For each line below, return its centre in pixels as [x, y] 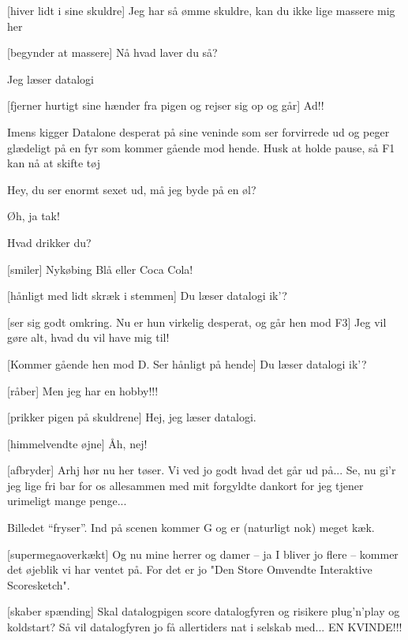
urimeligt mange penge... [67, 501]
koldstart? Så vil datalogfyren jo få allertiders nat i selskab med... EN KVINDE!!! [205, 627]
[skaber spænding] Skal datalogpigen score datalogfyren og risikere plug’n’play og [204, 611]
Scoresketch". [39, 584]
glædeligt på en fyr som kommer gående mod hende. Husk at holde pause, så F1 [201, 147]
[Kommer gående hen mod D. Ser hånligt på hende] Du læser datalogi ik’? [187, 363]
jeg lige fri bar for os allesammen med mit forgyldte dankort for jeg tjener [185, 485]
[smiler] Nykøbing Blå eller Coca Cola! [100, 269]
